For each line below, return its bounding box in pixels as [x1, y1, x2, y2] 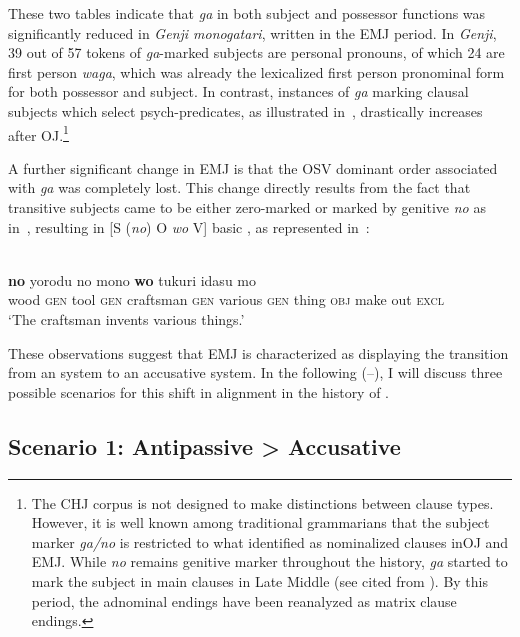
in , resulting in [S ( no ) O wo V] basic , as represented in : [8, 216, 370, 237]
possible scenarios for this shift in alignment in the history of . [8, 381, 390, 402]
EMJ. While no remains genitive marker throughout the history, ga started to [31, 551, 508, 572]
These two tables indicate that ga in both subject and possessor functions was [8, 3, 486, 23]
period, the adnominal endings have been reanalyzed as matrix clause [31, 590, 457, 611]
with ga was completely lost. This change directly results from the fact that [8, 177, 471, 198]
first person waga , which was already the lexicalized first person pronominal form [8, 61, 505, 82]
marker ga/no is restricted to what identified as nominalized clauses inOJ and [31, 531, 509, 552]
